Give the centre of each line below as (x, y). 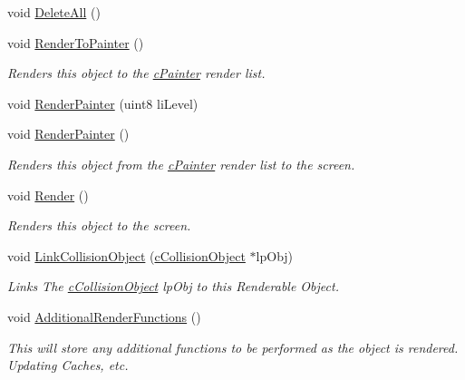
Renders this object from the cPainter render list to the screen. (181, 164)
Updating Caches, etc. (68, 365)
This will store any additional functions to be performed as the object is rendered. (233, 347)
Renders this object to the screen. (99, 225)
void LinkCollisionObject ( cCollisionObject (126, 255)
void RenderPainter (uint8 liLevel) (103, 103)
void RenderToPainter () (76, 42)
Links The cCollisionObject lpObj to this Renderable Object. (173, 286)
